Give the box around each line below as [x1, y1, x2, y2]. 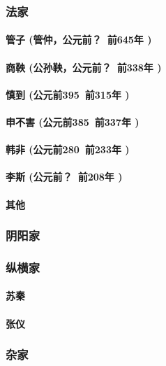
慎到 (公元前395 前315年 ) [6, 87, 130, 101]
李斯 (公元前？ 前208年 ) [6, 169, 123, 184]
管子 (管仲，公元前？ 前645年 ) [6, 32, 152, 47]
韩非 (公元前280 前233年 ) [6, 142, 130, 157]
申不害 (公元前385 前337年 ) [6, 115, 139, 129]
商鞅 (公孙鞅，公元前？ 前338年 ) [6, 59, 162, 74]
